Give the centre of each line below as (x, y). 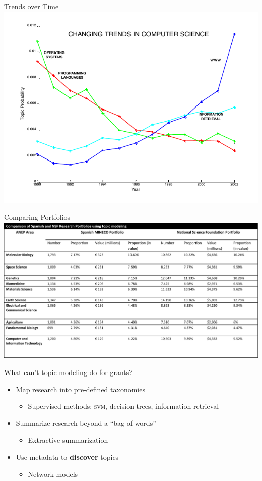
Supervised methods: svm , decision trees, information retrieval (123, 406)
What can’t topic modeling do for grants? (68, 372)
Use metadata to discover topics (67, 457)
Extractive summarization (68, 440)
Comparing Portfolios (37, 217)
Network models (53, 474)
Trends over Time (31, 6)
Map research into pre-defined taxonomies (80, 389)
